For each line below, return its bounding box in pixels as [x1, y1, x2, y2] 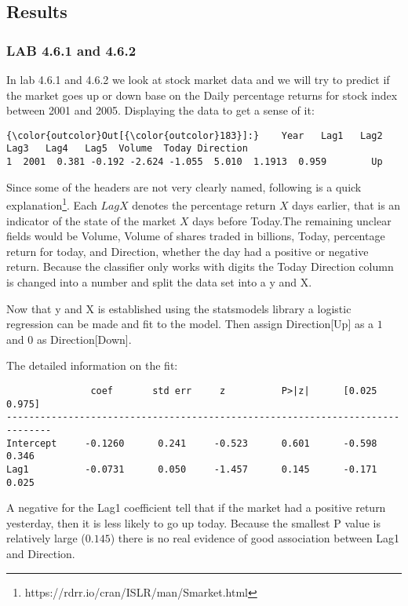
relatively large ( [6, 530, 86, 546]
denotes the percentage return [132, 197, 276, 213]
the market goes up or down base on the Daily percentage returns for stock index [6, 86, 398, 103]
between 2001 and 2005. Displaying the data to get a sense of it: [6, 102, 315, 119]
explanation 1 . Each [6, 195, 97, 213]
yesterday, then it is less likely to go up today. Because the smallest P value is [6, 514, 381, 531]
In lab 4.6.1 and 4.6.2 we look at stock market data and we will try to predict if [6, 71, 390, 87]
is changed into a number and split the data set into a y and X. [6, 273, 312, 290]
